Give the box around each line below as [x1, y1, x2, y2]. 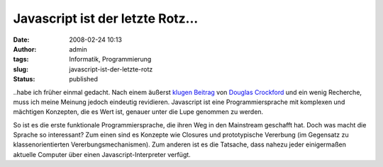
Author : [13, 45, 37, 53]
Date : [13, 35, 30, 44]
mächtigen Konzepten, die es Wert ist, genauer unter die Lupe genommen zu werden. [13, 108, 264, 116]
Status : [13, 75, 35, 83]
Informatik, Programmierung [69, 55, 152, 64]
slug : [13, 64, 28, 74]
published [69, 75, 99, 83]
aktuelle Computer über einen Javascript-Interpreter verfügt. [13, 150, 191, 159]
